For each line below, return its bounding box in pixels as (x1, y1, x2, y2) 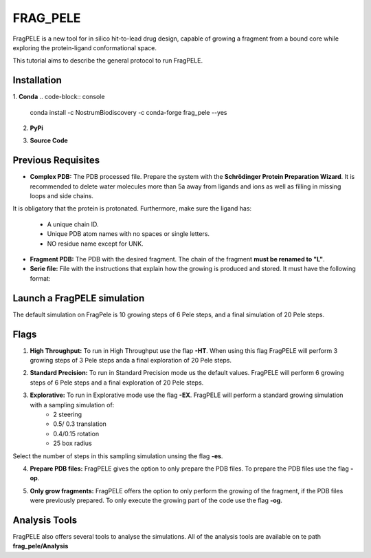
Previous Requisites (12, 155, 100, 167)
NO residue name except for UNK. (47, 239, 144, 248)
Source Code (30, 136, 68, 144)
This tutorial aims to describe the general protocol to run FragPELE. (12, 56, 203, 65)
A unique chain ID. (47, 220, 99, 228)
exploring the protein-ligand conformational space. (12, 43, 157, 52)
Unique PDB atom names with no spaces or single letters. (47, 230, 210, 238)
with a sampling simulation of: (30, 400, 115, 409)
